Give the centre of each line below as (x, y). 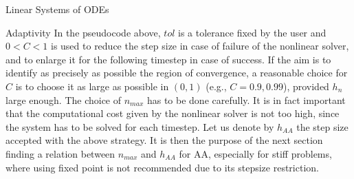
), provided (306, 86)
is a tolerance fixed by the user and (252, 32)
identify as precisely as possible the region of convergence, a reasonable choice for (177, 73)
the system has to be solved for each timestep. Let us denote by (140, 126)
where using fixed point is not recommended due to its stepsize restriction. (162, 167)
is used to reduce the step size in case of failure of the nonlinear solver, (200, 46)
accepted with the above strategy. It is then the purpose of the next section (164, 140)
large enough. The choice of (64, 99)
